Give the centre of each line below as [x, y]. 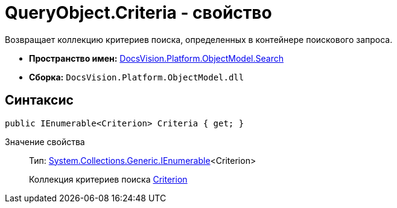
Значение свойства [45, 141]
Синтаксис [39, 100]
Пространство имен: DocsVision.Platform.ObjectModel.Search [156, 58]
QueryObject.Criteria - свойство [138, 13]
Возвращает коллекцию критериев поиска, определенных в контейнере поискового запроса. [199, 39]
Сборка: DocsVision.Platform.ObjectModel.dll [137, 77]
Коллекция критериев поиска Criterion [108, 179]
